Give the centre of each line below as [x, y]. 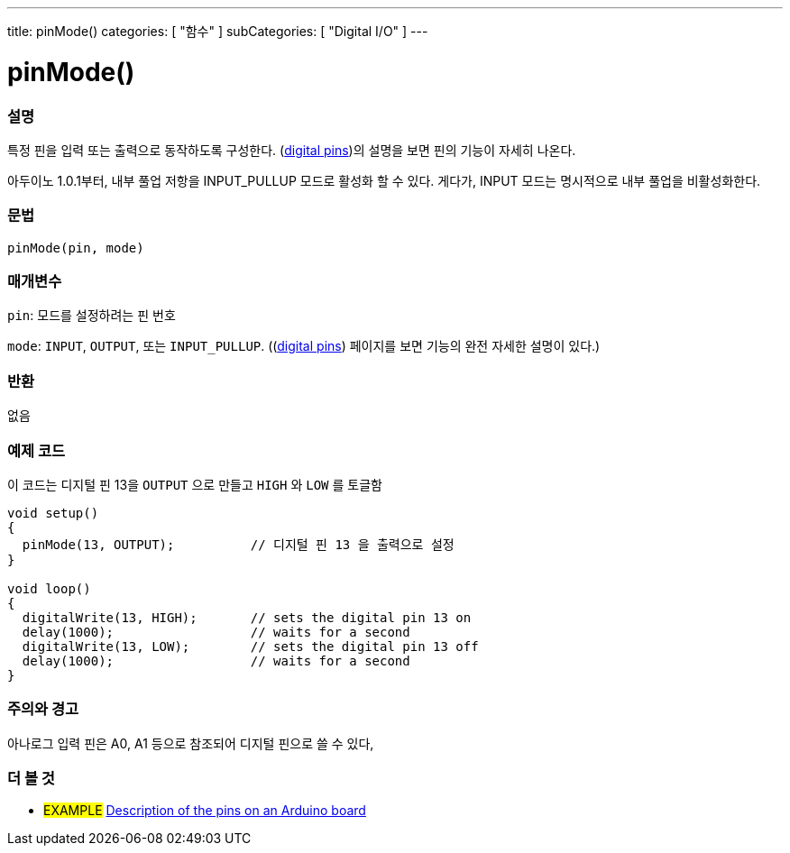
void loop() [49, 588]
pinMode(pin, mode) [76, 248]
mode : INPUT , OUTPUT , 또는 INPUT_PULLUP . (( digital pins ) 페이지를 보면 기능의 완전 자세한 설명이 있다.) [304, 346]
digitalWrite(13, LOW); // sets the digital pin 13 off [250, 646]
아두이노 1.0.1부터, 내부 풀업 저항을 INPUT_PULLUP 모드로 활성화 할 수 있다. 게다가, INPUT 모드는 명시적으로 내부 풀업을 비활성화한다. [384, 180]
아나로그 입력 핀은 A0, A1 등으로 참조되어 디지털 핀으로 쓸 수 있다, [191, 743]
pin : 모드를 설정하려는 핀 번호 [92, 316]
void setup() [53, 513]
